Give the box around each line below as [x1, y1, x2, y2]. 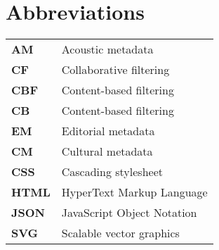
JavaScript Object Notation [61, 204, 197, 221]
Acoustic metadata [61, 41, 154, 58]
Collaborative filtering [61, 61, 170, 78]
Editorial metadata [61, 123, 155, 139]
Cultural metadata [61, 143, 153, 160]
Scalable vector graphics [61, 225, 180, 242]
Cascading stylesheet [61, 163, 163, 180]
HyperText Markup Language [61, 184, 208, 201]
